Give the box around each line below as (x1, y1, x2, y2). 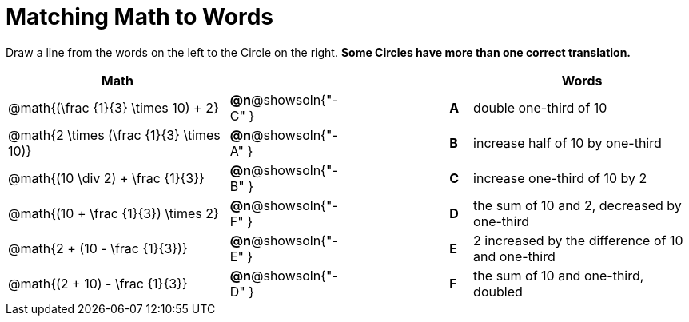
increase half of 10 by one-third (473, 134, 662, 151)
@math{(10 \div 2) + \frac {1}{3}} (8, 169, 205, 186)
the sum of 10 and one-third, (473, 267, 644, 284)
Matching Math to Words (6, 3, 273, 30)
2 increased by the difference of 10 (473, 232, 683, 248)
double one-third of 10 (473, 99, 607, 116)
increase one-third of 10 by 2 (473, 169, 647, 186)
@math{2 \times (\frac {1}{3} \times (8, 126, 221, 143)
